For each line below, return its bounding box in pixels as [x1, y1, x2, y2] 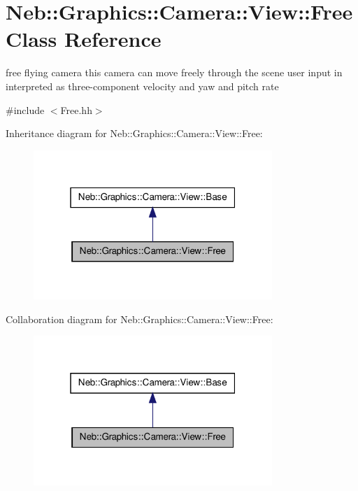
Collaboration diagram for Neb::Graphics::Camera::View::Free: [6, 311, 273, 326]
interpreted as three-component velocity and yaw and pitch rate [6, 78, 279, 93]
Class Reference [6, 24, 162, 53]
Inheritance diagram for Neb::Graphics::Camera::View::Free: [6, 126, 263, 141]
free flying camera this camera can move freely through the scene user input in [6, 65, 343, 80]
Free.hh [60, 102, 92, 117]
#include [6, 102, 45, 117]
